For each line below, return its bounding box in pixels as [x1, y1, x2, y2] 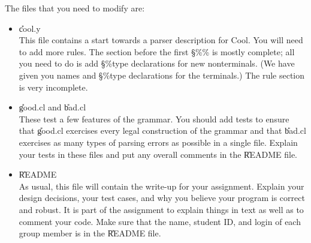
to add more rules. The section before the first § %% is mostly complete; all [19, 45, 295, 58]
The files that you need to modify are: [5, 2, 145, 14]
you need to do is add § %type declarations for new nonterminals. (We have [19, 57, 295, 70]
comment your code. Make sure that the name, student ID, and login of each [19, 215, 301, 227]
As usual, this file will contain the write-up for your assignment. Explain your [19, 179, 304, 192]
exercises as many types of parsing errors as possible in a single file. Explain [19, 136, 298, 148]
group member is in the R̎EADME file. [19, 227, 161, 239]
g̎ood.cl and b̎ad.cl [19, 101, 86, 113]
